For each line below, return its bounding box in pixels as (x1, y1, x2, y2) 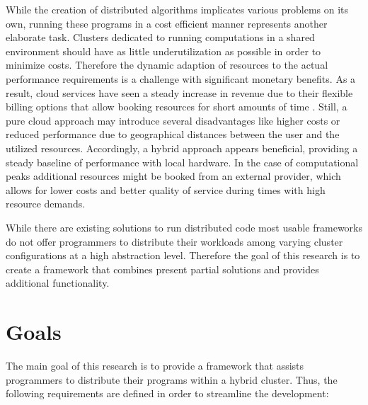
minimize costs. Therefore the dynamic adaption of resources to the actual (6, 57, 328, 72)
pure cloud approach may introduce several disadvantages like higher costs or (6, 113, 340, 127)
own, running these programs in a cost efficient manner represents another (6, 16, 328, 30)
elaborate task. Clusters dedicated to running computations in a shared (6, 30, 315, 45)
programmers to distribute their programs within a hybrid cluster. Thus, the (6, 372, 338, 387)
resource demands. (6, 196, 86, 211)
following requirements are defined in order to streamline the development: (6, 386, 329, 401)
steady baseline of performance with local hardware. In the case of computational (6, 154, 359, 169)
